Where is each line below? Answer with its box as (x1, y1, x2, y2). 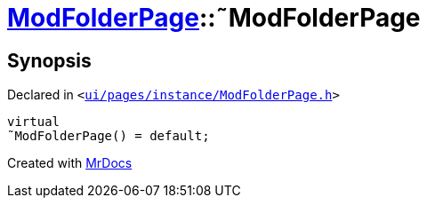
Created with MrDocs (7, 155, 133, 171)
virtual (7, 114, 60, 130)
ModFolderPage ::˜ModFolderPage (7, 3, 421, 33)
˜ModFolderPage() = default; (7, 129, 210, 144)
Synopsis (7, 49, 92, 72)
